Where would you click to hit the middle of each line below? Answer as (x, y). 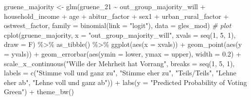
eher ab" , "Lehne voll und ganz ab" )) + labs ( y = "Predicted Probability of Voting (125, 82)
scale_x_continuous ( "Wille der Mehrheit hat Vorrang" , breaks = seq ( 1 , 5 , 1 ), (119, 63)
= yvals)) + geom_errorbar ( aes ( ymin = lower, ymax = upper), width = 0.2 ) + (123, 53)
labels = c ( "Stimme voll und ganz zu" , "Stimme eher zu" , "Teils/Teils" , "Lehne (120, 73)
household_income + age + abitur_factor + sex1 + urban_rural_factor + (117, 16)
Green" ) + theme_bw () (39, 92)
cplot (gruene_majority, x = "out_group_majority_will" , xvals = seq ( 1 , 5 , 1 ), (120, 35)
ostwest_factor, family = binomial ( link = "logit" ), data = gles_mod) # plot (118, 25)
